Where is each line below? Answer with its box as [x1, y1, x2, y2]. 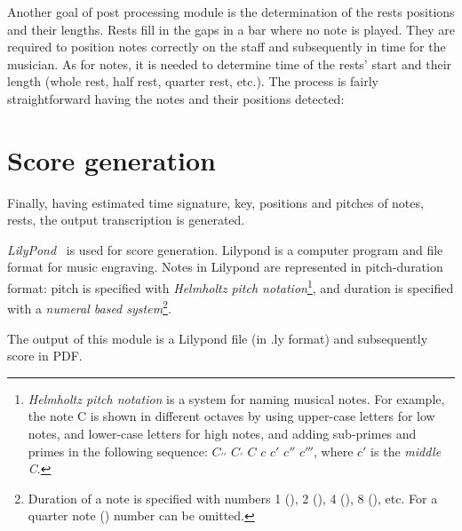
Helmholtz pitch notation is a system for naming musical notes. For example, [28, 389, 445, 408]
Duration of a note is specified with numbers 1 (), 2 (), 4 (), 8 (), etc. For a [28, 488, 438, 507]
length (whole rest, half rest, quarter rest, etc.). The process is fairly [7, 72, 378, 91]
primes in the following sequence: [28, 441, 208, 460]
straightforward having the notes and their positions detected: [7, 89, 345, 107]
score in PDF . [7, 346, 83, 365]
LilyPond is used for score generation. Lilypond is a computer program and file [7, 240, 443, 258]
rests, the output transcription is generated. [7, 210, 245, 229]
